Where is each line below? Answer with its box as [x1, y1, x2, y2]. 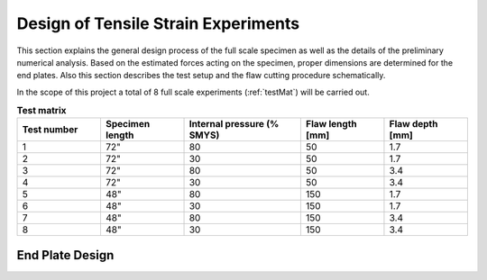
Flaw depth [389, 118, 438, 131]
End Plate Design [16, 248, 115, 263]
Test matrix [16, 104, 67, 117]
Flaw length [305, 118, 357, 131]
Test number [22, 123, 78, 136]
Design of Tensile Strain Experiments [16, 14, 300, 33]
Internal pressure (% [188, 118, 280, 131]
